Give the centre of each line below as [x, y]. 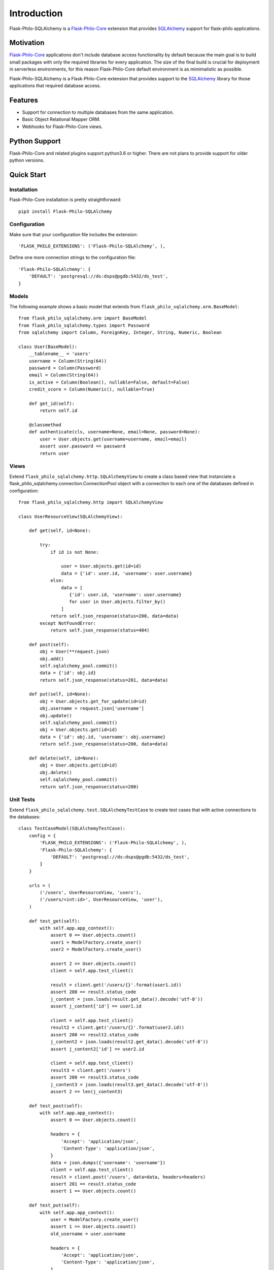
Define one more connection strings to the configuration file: [73, 258]
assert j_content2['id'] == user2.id [97, 1049]
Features [24, 100]
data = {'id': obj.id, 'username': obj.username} [103, 737]
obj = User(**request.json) [75, 652]
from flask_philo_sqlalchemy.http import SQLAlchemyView [91, 502]
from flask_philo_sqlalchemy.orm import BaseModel [83, 318]
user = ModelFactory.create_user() [95, 1219]
